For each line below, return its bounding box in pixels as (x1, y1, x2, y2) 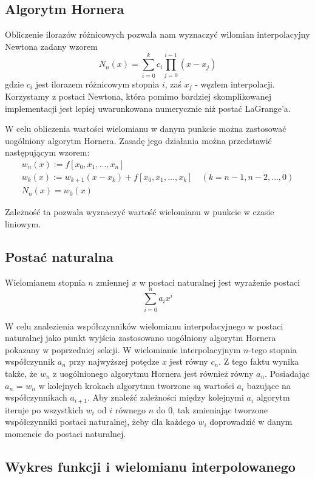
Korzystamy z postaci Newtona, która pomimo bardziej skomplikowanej (5, 89, 271, 102)
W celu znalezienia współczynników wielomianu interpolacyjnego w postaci (5, 319, 283, 332)
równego (115, 403, 146, 416)
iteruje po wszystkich (5, 403, 83, 416)
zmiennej (96, 275, 129, 288)
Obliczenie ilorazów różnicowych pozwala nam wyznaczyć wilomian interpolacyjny (5, 28, 310, 41)
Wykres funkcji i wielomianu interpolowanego (5, 457, 296, 475)
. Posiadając (265, 367, 310, 379)
